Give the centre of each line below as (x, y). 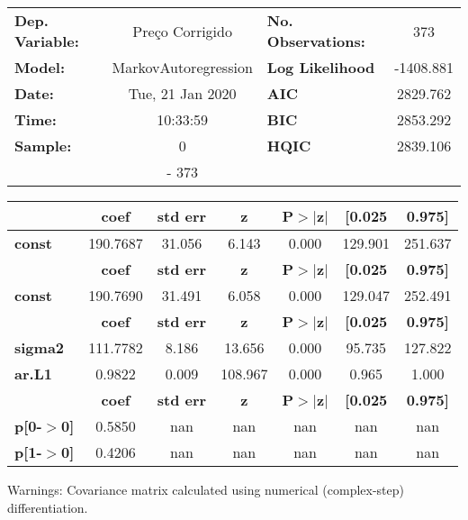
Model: (40, 67)
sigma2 (40, 347)
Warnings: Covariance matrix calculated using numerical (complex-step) (206, 489)
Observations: (316, 41)
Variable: (47, 41)
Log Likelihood (321, 67)
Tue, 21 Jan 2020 (182, 93)
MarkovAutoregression (182, 67)
